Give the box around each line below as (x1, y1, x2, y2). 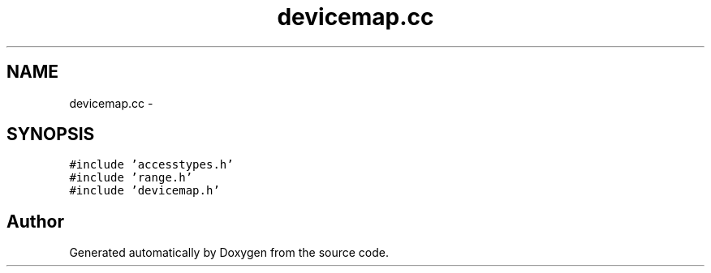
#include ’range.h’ (69, 171, 193, 185)
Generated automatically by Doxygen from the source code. (69, 245, 390, 260)
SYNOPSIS (6, 124, 95, 145)
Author (6, 211, 64, 232)
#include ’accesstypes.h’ (69, 158, 234, 172)
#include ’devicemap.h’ (69, 184, 220, 198)
